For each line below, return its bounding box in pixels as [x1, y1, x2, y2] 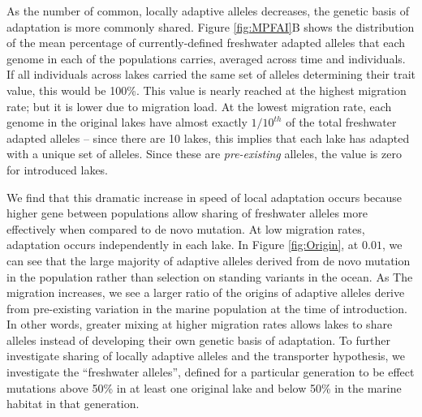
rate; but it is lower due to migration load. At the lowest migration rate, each [6, 97, 392, 114]
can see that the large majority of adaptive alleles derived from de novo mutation [6, 251, 411, 269]
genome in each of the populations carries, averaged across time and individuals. [6, 49, 406, 67]
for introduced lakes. [6, 161, 109, 178]
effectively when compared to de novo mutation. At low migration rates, [6, 220, 365, 237]
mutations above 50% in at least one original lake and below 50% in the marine [6, 379, 402, 396]
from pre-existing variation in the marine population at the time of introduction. [6, 299, 407, 316]
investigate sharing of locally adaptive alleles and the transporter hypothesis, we [6, 347, 406, 364]
